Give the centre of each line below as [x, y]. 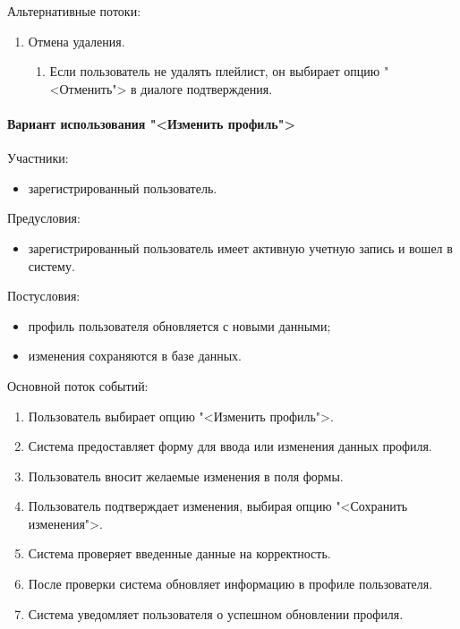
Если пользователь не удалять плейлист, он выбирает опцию [215, 71]
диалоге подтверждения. [207, 88]
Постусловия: [44, 296]
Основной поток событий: [78, 385]
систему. [51, 265]
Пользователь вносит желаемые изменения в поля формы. [186, 476]
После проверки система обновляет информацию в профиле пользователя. [230, 584]
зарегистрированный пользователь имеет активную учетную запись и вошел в [240, 247]
